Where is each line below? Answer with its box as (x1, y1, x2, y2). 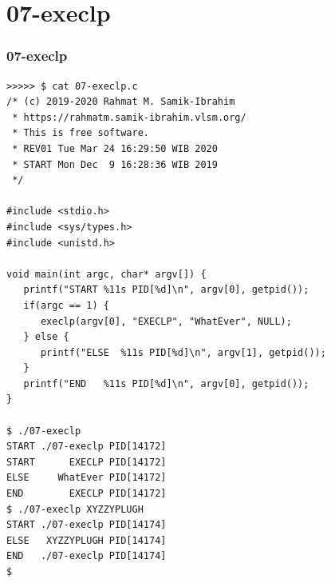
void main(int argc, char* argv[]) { (6, 268, 207, 280)
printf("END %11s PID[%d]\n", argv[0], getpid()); (23, 377, 309, 389)
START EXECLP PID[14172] (6, 456, 167, 468)
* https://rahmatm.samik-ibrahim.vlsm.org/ (12, 111, 246, 123)
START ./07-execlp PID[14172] (6, 441, 167, 453)
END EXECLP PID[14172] (6, 488, 167, 500)
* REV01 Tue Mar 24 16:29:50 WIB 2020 (12, 142, 218, 154)
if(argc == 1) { (23, 299, 109, 311)
